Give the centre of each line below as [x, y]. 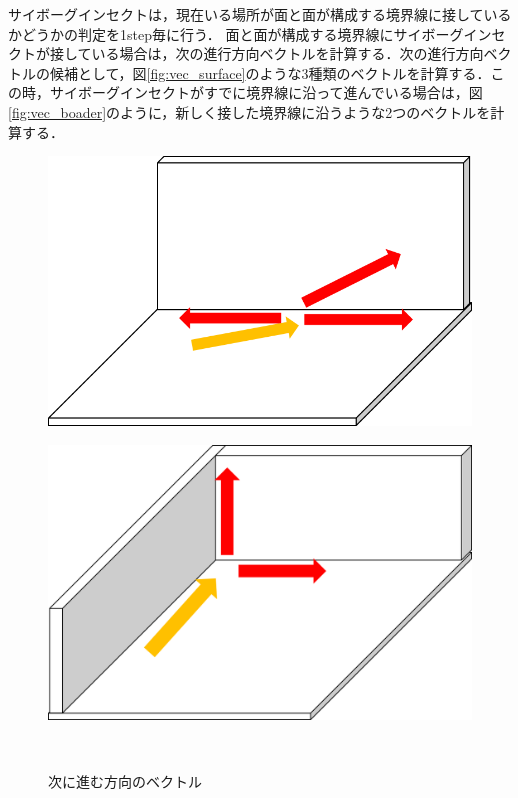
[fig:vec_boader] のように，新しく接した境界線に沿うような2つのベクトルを [249, 111]
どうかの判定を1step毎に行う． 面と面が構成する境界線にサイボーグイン [256, 33]
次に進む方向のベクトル [125, 781]
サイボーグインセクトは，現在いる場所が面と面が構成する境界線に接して [246, 14]
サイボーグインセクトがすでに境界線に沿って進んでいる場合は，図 [266, 92]
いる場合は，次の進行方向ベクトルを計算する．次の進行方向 [287, 53]
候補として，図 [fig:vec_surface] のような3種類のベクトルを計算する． [270, 72]
